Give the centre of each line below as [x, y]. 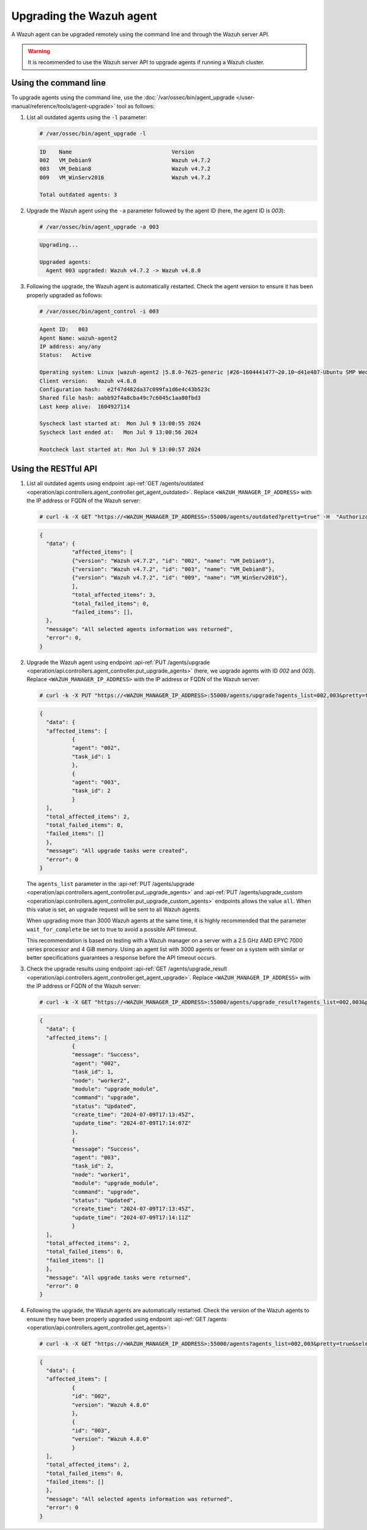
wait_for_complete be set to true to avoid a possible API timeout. [112, 929]
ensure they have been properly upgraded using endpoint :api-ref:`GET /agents [127, 1319]
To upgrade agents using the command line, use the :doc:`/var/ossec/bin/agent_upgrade [123, 97]
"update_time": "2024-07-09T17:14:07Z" [131, 1123]
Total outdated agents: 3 [78, 195]
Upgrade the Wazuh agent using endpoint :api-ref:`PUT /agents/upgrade [118, 662]
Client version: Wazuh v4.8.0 [88, 381]
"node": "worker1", [101, 1174]
